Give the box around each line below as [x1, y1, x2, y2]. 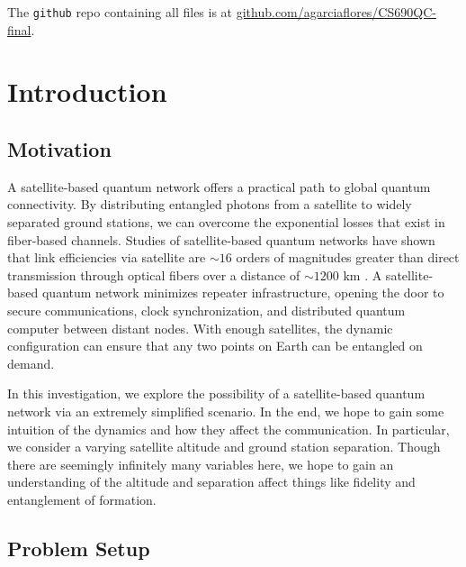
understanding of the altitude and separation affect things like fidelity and [7, 472, 416, 491]
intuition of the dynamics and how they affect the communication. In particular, [7, 419, 450, 438]
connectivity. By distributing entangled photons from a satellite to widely [7, 195, 412, 214]
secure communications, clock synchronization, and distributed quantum [7, 300, 406, 319]
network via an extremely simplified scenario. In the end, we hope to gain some [7, 401, 444, 420]
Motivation [7, 135, 112, 163]
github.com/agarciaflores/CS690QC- [236, 3, 436, 21]
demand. [7, 353, 55, 372]
